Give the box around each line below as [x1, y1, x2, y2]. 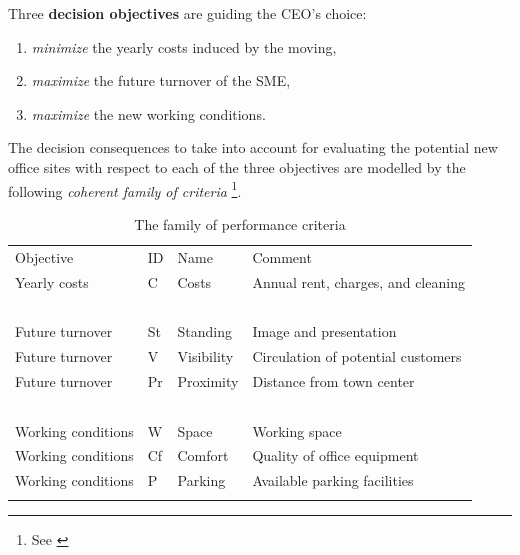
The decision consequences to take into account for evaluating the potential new [8, 137, 498, 158]
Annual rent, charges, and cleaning [252, 271, 465, 292]
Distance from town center [252, 370, 415, 391]
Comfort [177, 445, 229, 466]
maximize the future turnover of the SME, [31, 70, 291, 91]
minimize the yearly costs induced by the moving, [31, 36, 337, 57]
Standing [177, 321, 232, 342]
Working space [252, 420, 342, 441]
